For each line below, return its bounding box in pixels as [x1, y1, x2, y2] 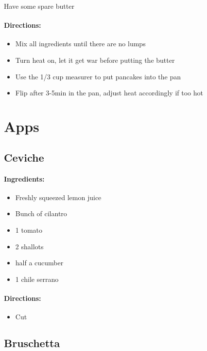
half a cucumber [15, 258, 64, 268]
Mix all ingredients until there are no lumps [15, 38, 146, 49]
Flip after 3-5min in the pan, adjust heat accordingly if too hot [15, 88, 203, 98]
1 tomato [15, 224, 43, 235]
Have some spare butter [4, 1, 74, 11]
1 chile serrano [15, 274, 59, 284]
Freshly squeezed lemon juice [15, 192, 102, 202]
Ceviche [4, 149, 44, 165]
